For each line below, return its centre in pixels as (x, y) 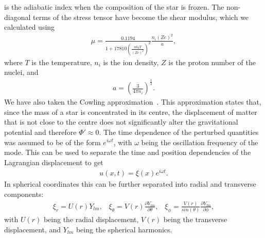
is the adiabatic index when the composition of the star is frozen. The (114, 7)
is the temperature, (62, 62)
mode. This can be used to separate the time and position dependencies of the (128, 152)
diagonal (17, 17)
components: (24, 194)
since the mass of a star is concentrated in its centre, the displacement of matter (131, 112)
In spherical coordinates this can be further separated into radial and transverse (130, 184)
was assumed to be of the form (52, 142)
